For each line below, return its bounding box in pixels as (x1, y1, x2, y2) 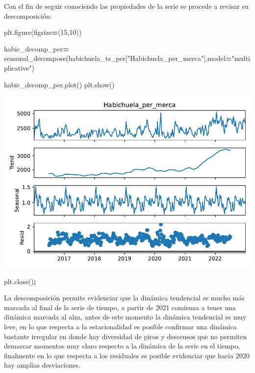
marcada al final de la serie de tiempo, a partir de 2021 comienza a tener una (4, 302, 236, 312)
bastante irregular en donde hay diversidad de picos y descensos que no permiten (4, 331, 247, 341)
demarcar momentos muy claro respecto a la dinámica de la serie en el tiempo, (4, 341, 240, 351)
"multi (231, 53, 250, 63)
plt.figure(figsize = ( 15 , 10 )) (4, 27, 82, 37)
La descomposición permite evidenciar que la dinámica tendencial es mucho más (4, 293, 245, 303)
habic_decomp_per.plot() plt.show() (4, 79, 115, 89)
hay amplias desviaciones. (4, 360, 81, 370)
